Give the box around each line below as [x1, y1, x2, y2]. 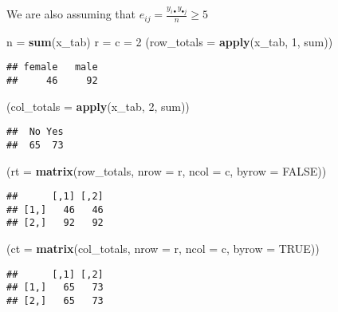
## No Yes [6, 126, 64, 138]
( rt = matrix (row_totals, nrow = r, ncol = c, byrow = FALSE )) [6, 162, 327, 179]
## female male [6, 61, 98, 73]
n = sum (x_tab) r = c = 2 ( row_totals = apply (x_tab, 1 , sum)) [6, 33, 333, 49]
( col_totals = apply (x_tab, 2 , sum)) [6, 97, 190, 114]
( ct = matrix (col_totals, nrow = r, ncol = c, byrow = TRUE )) [6, 240, 320, 257]
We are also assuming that [6, 6, 136, 22]
